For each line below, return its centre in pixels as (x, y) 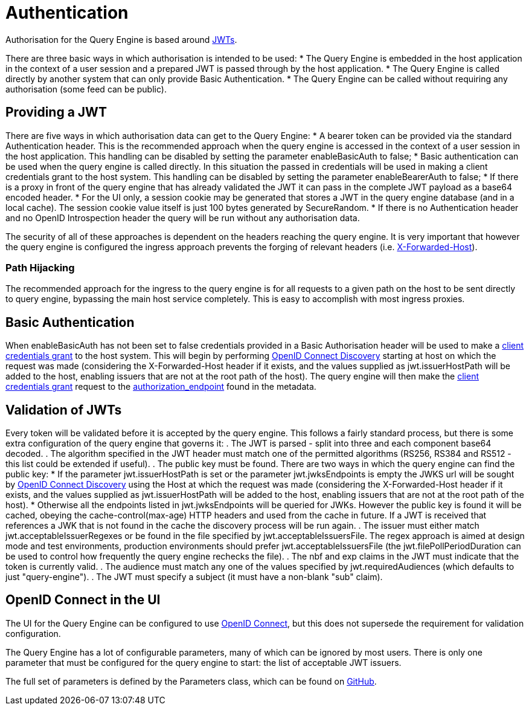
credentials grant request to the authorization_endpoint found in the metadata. (161, 387)
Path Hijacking (40, 267)
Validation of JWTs (64, 410)
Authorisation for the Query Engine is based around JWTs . (121, 39)
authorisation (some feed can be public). (86, 89)
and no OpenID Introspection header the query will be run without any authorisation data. (183, 218)
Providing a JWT (56, 112)
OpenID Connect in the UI (83, 600)
